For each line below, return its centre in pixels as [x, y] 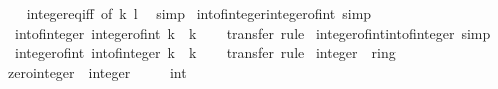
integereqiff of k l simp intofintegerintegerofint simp [199, 13]
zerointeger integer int [97, 71]
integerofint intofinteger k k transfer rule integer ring [205, 52]
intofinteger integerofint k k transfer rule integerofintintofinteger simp [252, 32]
